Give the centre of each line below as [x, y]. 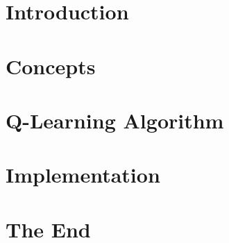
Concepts [51, 66]
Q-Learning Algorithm [115, 120]
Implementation [83, 175]
